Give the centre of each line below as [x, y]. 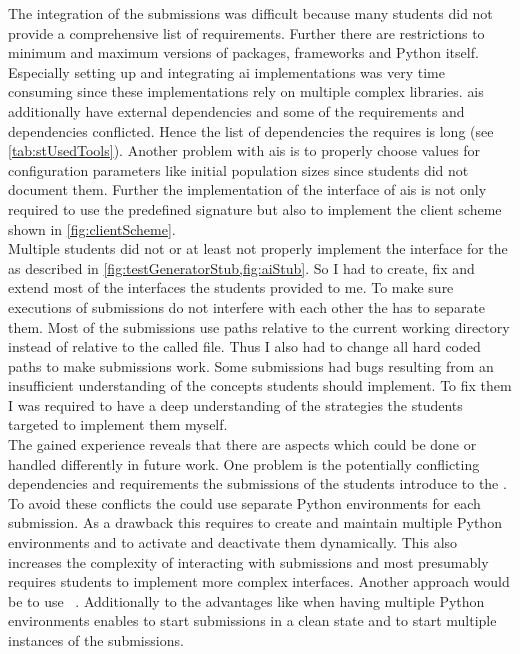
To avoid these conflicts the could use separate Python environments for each [244, 502]
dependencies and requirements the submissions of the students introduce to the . [257, 483]
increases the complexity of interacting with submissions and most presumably [248, 561]
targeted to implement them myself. [118, 424]
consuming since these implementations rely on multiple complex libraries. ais [246, 91]
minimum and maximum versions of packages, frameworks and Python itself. [243, 52]
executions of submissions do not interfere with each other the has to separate [247, 306]
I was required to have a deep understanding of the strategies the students [235, 404]
